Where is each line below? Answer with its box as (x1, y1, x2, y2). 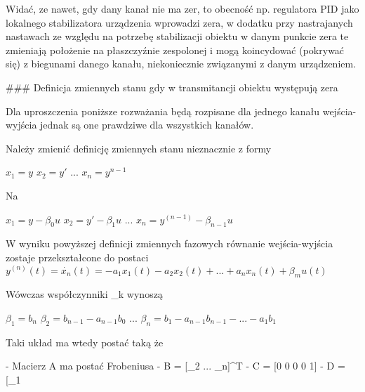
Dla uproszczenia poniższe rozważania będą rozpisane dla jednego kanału (6, 103, 320, 118)
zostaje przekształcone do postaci (6, 249, 149, 264)
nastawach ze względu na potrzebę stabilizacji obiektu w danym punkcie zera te (6, 29, 349, 44)
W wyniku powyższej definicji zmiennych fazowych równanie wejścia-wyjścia (6, 236, 333, 251)
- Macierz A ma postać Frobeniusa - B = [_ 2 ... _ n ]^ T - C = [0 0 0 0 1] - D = (6, 358, 345, 373)
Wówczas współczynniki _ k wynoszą (6, 287, 163, 301)
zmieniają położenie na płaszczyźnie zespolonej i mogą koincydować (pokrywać (6, 42, 345, 57)
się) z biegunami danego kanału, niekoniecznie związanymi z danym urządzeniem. (6, 56, 357, 71)
